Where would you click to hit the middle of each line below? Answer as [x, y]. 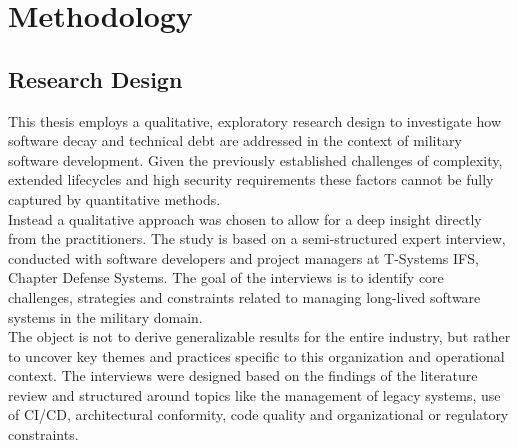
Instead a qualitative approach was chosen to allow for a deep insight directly [245, 218]
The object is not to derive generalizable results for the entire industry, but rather [259, 336]
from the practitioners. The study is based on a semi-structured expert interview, [257, 238]
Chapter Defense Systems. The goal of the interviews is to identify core [226, 277]
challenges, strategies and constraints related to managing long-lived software [244, 296]
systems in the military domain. [105, 316]
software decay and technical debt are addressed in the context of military [235, 140]
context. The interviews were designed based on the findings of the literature [243, 375]
